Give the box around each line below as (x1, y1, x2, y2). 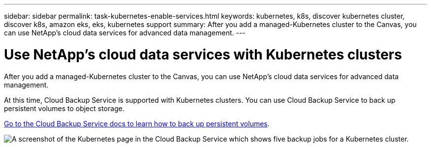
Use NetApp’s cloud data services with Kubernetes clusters (4, 46, 402, 63)
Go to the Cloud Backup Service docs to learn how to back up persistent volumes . (4, 119, 270, 128)
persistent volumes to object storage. (4, 104, 124, 113)
